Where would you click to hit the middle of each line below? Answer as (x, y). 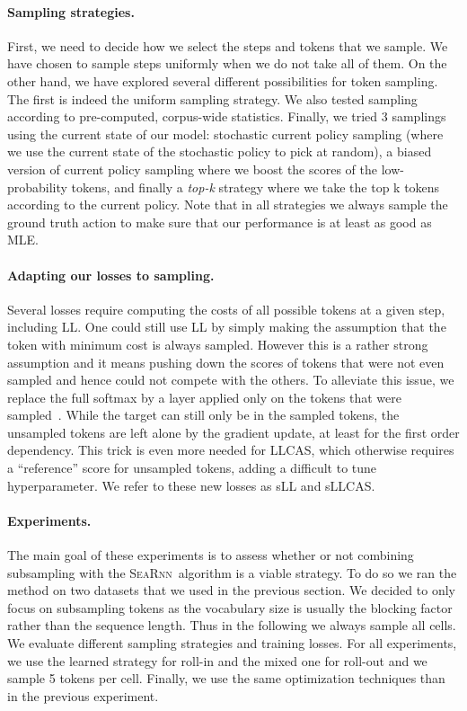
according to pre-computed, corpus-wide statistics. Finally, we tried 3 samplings (227, 116)
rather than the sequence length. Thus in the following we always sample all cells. (232, 625)
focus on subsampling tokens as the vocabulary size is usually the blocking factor (230, 607)
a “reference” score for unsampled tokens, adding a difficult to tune (192, 468)
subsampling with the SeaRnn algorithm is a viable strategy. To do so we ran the (232, 572)
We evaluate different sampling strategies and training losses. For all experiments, (232, 643)
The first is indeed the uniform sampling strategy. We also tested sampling (212, 98)
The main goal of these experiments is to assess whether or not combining (211, 555)
